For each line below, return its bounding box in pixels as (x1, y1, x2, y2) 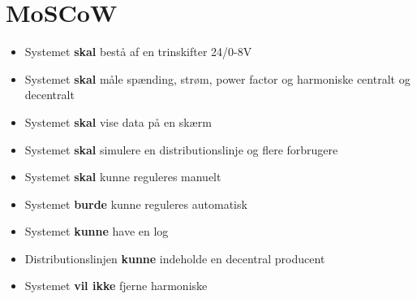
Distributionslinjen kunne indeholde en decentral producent (24, 249, 325, 266)
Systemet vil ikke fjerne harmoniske (24, 277, 208, 294)
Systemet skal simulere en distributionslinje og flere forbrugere (24, 141, 338, 158)
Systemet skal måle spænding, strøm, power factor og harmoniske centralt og (24, 70, 411, 87)
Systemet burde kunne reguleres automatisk (24, 195, 247, 212)
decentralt (24, 86, 75, 103)
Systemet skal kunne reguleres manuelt (24, 168, 221, 185)
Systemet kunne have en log (24, 223, 169, 240)
